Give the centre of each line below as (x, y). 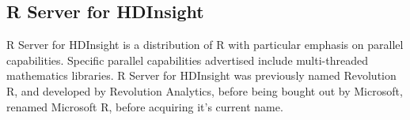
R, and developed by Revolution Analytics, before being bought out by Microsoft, (205, 90)
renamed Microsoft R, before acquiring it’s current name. (145, 106)
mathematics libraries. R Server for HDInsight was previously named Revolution (201, 75)
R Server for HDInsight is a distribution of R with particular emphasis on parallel (205, 45)
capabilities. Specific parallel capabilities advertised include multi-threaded (187, 60)
